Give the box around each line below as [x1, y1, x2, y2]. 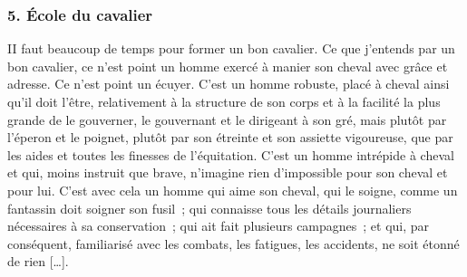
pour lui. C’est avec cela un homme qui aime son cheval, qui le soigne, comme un [7, 180, 458, 199]
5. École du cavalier [7, 3, 153, 25]
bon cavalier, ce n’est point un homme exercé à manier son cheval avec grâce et [7, 56, 448, 75]
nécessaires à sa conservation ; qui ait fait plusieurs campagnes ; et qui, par [7, 216, 430, 235]
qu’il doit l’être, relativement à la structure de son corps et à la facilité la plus [7, 92, 441, 110]
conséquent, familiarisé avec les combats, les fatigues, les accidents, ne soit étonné [7, 234, 460, 253]
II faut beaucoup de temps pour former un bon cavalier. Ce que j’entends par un [7, 39, 455, 58]
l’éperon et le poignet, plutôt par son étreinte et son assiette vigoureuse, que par [7, 128, 453, 147]
